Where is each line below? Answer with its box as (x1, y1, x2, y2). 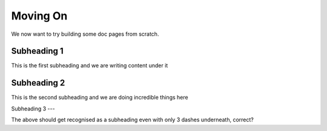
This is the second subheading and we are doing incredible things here (11, 94, 188, 101)
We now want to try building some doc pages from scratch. (11, 30, 159, 38)
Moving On (11, 9, 68, 22)
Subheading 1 (11, 46, 64, 56)
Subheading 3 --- (11, 105, 55, 112)
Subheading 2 (11, 78, 65, 88)
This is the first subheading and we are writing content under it (11, 62, 168, 69)
